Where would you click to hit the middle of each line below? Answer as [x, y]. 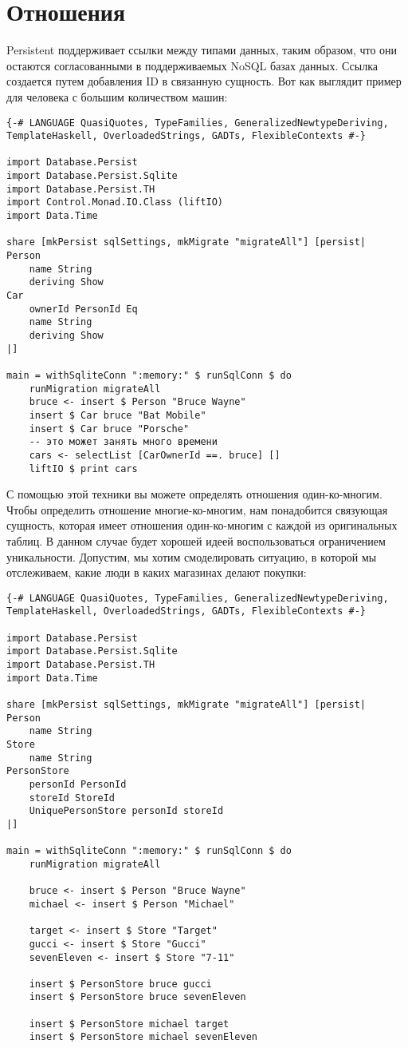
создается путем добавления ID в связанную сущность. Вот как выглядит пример [204, 81]
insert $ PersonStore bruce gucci [120, 984]
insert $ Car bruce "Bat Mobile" [118, 415]
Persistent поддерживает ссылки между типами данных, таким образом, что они [202, 50]
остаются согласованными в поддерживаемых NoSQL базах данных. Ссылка [192, 65]
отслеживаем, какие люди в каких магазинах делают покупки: [157, 572]
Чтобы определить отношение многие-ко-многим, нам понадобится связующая [197, 509]
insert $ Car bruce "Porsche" [109, 429]
